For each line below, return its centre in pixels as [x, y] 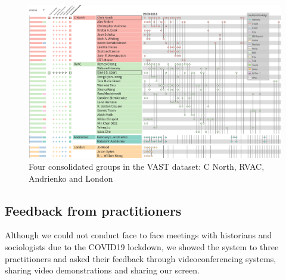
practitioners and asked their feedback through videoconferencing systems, [141, 258]
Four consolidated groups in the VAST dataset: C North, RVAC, [147, 166]
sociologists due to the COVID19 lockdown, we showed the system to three [142, 246]
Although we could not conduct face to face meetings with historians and [139, 235]
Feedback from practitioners [93, 210]
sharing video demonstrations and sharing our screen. [102, 270]
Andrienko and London [71, 178]
